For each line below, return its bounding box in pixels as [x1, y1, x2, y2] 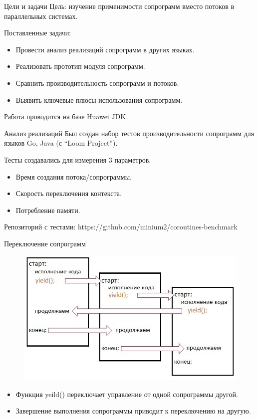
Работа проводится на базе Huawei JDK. [4, 111, 128, 122]
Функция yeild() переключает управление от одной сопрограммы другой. [15, 389, 238, 399]
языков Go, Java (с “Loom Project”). [4, 138, 118, 148]
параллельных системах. [4, 10, 78, 21]
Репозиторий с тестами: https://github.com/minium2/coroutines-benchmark [4, 221, 238, 232]
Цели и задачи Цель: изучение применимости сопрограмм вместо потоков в [4, 1, 235, 11]
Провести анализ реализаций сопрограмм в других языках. [15, 44, 195, 54]
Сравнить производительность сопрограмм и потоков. [15, 77, 179, 88]
